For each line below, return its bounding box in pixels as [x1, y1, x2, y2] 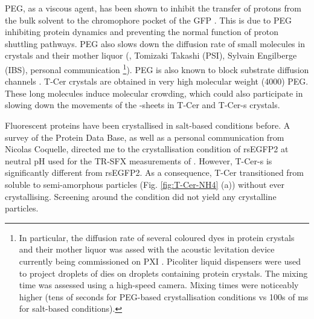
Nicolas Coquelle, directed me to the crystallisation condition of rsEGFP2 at [5, 143, 289, 155]
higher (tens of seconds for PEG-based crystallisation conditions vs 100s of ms [19, 290, 309, 303]
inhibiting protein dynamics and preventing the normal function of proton [5, 25, 278, 38]
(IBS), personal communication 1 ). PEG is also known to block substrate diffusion [5, 61, 309, 76]
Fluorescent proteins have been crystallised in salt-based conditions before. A [5, 119, 290, 131]
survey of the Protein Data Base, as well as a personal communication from [5, 130, 284, 143]
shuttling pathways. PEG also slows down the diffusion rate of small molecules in [5, 37, 305, 50]
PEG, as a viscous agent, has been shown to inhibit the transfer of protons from [5, 2, 301, 14]
